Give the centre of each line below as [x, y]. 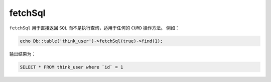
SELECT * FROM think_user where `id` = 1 [72, 67]
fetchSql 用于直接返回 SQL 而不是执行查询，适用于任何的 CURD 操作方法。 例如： [95, 28]
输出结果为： [23, 54]
